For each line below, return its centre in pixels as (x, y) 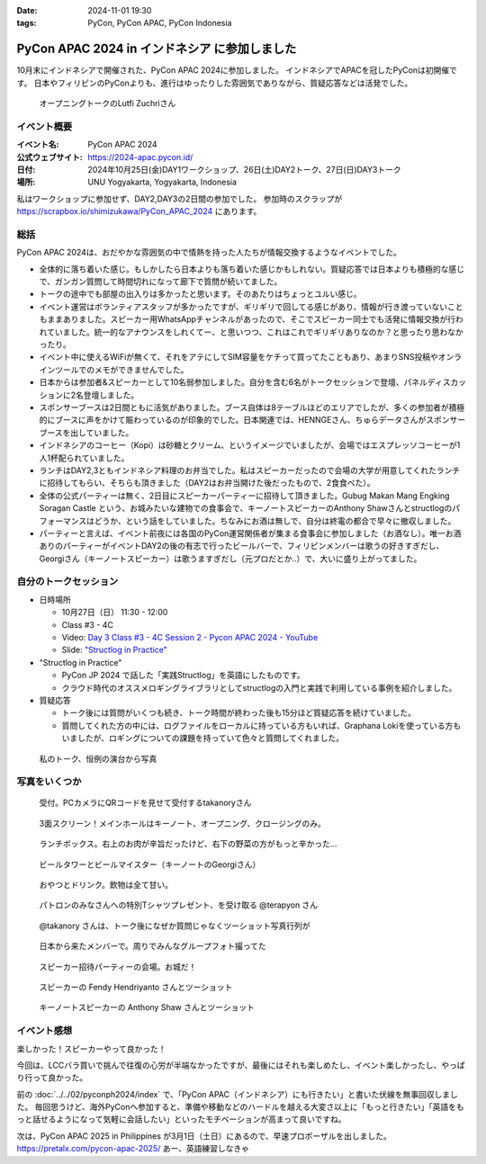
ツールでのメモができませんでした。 (121, 370)
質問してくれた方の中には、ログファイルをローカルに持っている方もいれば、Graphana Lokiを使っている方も (261, 725)
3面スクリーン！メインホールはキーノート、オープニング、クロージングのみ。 (182, 823)
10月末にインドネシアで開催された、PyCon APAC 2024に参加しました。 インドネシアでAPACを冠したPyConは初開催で (237, 70)
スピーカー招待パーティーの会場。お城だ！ (118, 966)
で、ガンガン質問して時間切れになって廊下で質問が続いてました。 (161, 282)
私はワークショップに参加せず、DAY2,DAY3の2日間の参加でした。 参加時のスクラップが (180, 199)
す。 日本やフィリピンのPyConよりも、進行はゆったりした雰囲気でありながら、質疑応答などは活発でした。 (215, 83)
